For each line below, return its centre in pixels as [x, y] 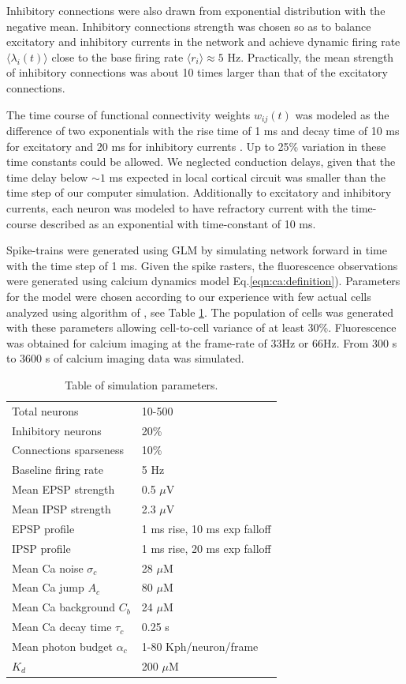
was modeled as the [342, 114]
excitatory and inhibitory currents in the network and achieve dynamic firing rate [203, 41]
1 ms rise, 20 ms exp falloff [206, 548]
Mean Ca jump [48, 587]
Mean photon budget [62, 646]
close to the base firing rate [117, 56]
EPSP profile [43, 528]
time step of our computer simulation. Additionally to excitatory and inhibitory [199, 192]
